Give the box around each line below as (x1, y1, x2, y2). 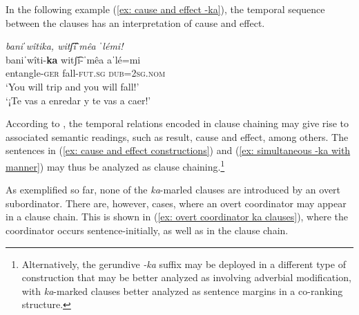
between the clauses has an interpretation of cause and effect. (6, 15, 265, 30)
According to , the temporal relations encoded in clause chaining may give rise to (6, 116, 349, 131)
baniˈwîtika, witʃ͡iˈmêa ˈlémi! (6, 39, 124, 53)
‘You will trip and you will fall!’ (6, 79, 139, 93)
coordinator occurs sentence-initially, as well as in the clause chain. (6, 222, 289, 237)
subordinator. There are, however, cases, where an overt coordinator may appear (6, 195, 347, 210)
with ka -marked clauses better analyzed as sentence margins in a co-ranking (21, 283, 343, 298)
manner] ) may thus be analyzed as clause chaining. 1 (6, 157, 225, 173)
